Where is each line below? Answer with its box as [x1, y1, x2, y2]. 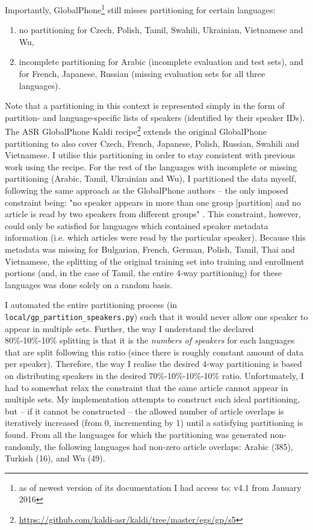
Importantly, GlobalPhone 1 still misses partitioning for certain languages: [5, 2, 276, 16]
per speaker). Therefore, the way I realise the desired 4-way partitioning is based [5, 357, 302, 370]
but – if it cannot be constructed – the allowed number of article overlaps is [5, 404, 284, 417]
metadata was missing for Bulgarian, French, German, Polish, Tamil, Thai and [5, 243, 295, 255]
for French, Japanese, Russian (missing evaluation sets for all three [19, 67, 265, 80]
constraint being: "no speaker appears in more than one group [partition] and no [5, 196, 301, 208]
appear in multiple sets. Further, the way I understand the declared [5, 322, 254, 334]
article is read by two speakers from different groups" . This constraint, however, [5, 208, 301, 220]
